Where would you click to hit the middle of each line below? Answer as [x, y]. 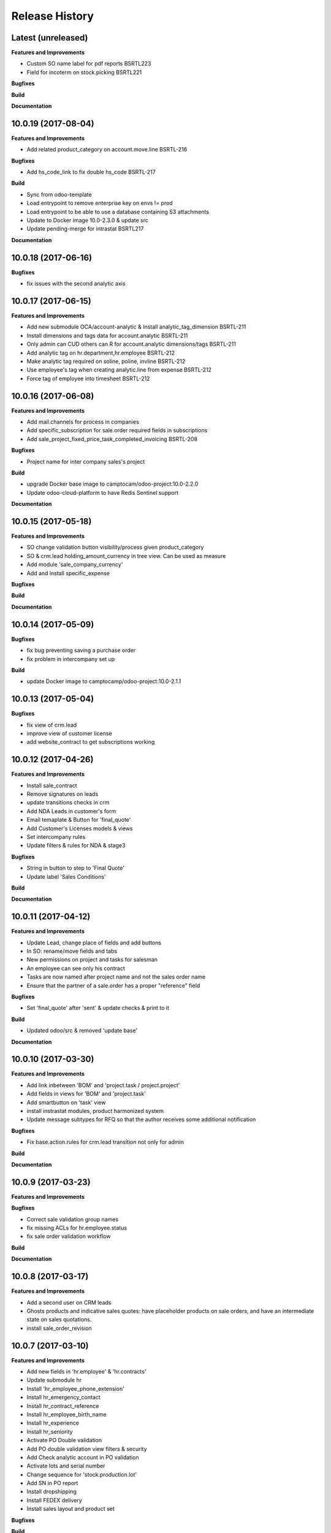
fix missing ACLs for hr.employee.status [77, 1228]
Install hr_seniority [50, 1431]
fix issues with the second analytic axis [76, 284]
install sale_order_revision [59, 1328]
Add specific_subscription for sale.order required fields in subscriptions [117, 430]
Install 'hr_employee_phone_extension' [76, 1388]
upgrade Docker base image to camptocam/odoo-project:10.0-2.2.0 [112, 484]
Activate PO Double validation [64, 1440]
